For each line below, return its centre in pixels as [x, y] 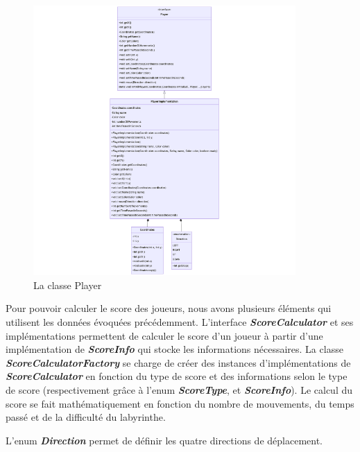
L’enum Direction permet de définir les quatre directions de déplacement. [164, 440]
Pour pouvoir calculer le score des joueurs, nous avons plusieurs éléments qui [169, 308]
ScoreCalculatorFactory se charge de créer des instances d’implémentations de [178, 362]
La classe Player [68, 285]
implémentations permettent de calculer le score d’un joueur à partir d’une [164, 335]
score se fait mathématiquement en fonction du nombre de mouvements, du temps [180, 403]
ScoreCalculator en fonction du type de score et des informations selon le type [177, 376]
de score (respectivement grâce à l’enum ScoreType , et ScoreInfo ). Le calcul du [179, 390]
